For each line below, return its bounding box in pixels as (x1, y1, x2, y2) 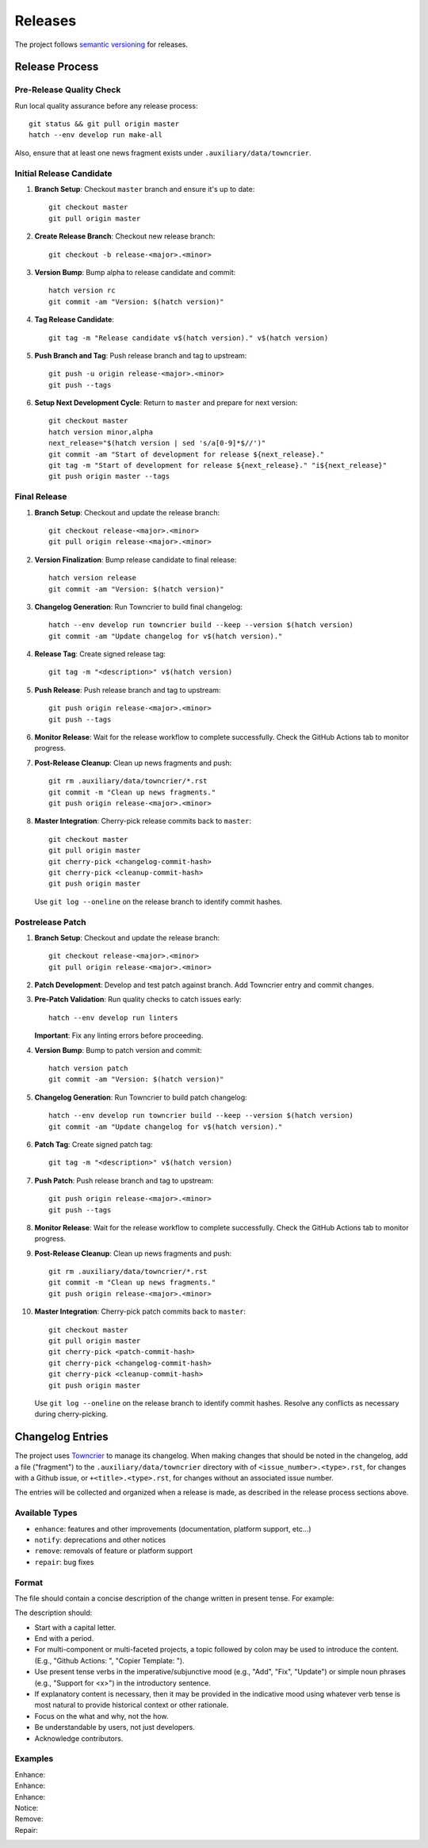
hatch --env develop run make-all (29, 131, 162, 140)
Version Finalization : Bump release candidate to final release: (34, 555, 237, 564)
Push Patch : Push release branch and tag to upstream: (34, 1176, 214, 1185)
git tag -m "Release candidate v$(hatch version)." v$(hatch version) (48, 333, 329, 342)
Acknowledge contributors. (34, 1733, 124, 1743)
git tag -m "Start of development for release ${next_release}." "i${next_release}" (48, 461, 388, 470)
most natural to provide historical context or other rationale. (34, 1701, 229, 1710)
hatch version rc (48, 286, 116, 295)
